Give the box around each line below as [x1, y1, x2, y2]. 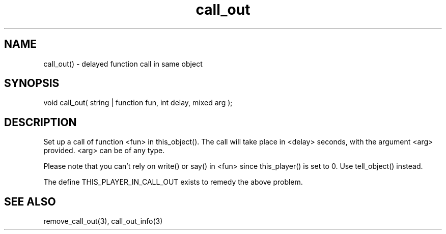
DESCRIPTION [4, 115, 77, 129]
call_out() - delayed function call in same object [43, 59, 203, 68]
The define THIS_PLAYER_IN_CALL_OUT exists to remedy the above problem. [43, 178, 303, 187]
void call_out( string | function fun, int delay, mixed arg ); [43, 98, 233, 107]
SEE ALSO [4, 195, 56, 208]
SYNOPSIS [4, 77, 60, 90]
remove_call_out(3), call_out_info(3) [43, 217, 163, 226]
